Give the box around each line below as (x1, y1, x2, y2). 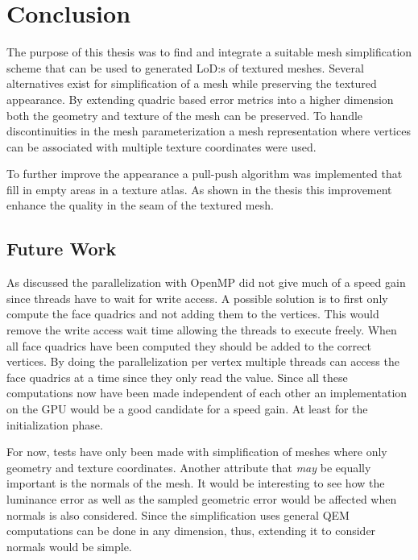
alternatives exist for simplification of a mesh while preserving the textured (6, 75, 377, 92)
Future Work (6, 236, 117, 261)
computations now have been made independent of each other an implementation (6, 384, 408, 401)
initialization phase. (6, 416, 103, 433)
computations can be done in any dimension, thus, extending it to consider (6, 522, 376, 539)
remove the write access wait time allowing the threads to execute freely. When (6, 321, 397, 338)
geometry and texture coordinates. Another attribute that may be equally (6, 458, 371, 475)
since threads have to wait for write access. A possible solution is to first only (6, 289, 388, 306)
